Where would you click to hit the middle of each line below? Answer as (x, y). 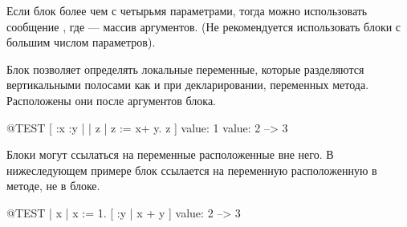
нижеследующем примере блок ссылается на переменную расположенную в (192, 170)
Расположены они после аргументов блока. (111, 100)
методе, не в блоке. (53, 186)
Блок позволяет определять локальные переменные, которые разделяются (185, 69)
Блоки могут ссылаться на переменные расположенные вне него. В (170, 154)
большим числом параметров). (81, 42)
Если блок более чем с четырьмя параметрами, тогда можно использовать (187, 10)
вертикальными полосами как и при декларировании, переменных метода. (188, 85)
